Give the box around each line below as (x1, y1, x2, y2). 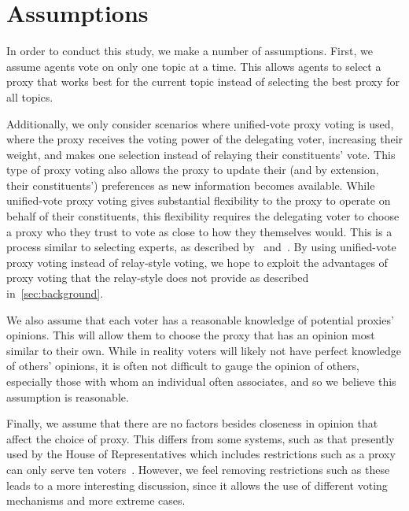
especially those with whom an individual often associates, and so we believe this (6, 373, 396, 389)
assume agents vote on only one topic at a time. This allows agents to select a (6, 57, 381, 74)
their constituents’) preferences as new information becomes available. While (6, 176, 375, 193)
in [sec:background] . (6, 285, 104, 302)
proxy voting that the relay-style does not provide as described (6, 269, 309, 286)
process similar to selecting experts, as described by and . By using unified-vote (6, 239, 396, 255)
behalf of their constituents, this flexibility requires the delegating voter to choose (6, 208, 400, 224)
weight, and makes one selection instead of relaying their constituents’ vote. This (6, 146, 396, 162)
